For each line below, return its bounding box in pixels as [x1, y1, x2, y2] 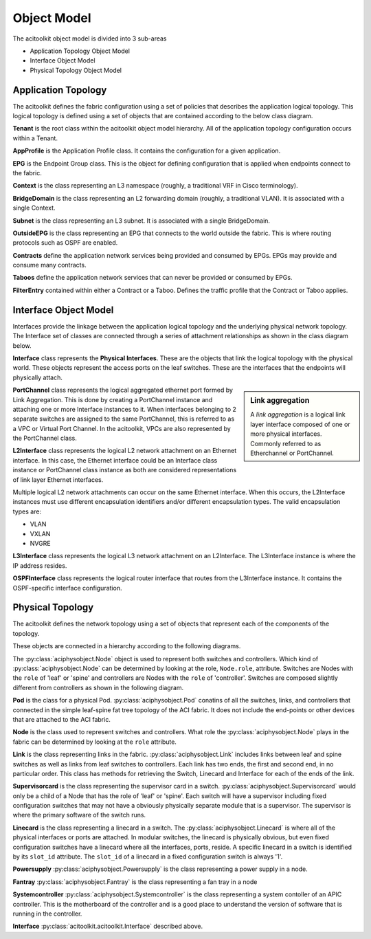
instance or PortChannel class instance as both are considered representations [12, 466, 237, 474]
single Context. [12, 203, 56, 212]
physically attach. [12, 373, 63, 382]
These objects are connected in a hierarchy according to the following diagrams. [12, 642, 241, 650]
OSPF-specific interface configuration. [12, 584, 122, 592]
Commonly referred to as [250, 439, 322, 448]
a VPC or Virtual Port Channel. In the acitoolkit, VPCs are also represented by [12, 424, 232, 432]
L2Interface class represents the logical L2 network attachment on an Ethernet [12, 447, 237, 455]
